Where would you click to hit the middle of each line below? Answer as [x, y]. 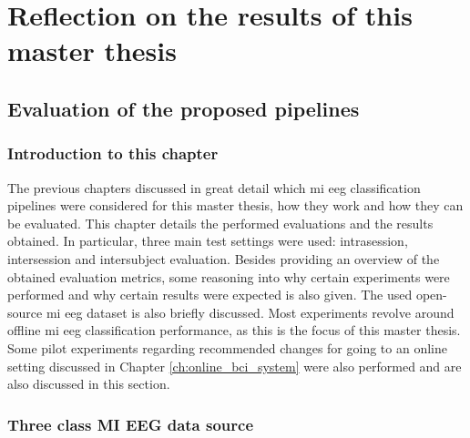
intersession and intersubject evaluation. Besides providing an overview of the [224, 258]
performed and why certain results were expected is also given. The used [210, 295]
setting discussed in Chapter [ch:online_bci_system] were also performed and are [235, 366]
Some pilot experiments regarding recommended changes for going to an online [227, 347]
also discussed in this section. [89, 384]
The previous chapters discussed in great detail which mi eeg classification [214, 187]
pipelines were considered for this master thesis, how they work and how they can [235, 205]
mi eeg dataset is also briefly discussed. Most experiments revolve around [250, 312]
